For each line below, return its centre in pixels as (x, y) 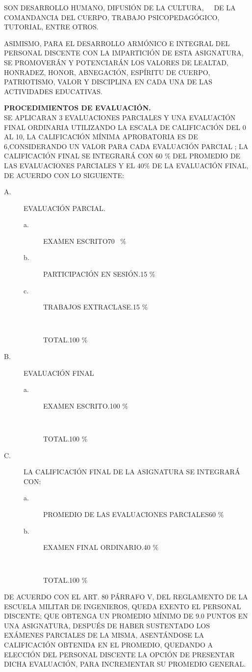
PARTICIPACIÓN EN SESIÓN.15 (95, 274)
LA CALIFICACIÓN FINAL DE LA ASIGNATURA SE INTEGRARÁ (132, 472)
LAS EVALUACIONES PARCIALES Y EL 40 (74, 165)
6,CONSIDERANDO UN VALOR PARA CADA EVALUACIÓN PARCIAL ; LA (126, 146)
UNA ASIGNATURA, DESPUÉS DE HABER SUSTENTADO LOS (107, 625)
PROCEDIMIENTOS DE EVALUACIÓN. (77, 108)
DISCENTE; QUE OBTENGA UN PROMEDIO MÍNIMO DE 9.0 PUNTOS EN (126, 616)
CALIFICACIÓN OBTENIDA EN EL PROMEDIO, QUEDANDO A (109, 644)
